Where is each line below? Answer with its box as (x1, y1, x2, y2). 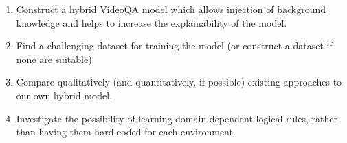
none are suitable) (16, 51, 92, 66)
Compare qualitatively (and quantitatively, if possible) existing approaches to (16, 75, 342, 89)
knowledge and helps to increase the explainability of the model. (16, 15, 287, 29)
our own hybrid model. (16, 88, 113, 102)
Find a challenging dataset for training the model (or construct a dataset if (16, 38, 333, 53)
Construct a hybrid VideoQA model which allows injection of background (16, 2, 326, 16)
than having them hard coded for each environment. (16, 125, 236, 139)
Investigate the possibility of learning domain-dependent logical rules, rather (16, 111, 337, 125)
